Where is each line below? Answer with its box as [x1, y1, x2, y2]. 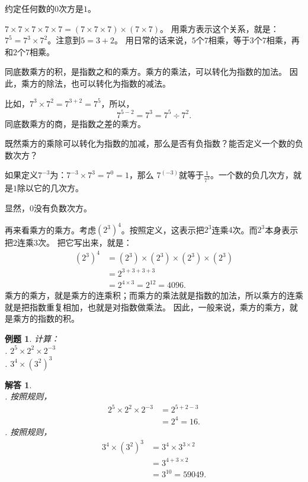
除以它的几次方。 [17, 182, 84, 194]
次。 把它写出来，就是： [38, 236, 132, 248]
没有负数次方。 [34, 201, 92, 214]
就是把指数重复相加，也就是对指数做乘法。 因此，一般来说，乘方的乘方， [5, 300, 290, 313]
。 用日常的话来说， [114, 34, 192, 46]
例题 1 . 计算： [5, 332, 59, 344]
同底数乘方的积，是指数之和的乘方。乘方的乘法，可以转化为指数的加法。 [5, 65, 287, 78]
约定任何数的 [5, 2, 54, 14]
